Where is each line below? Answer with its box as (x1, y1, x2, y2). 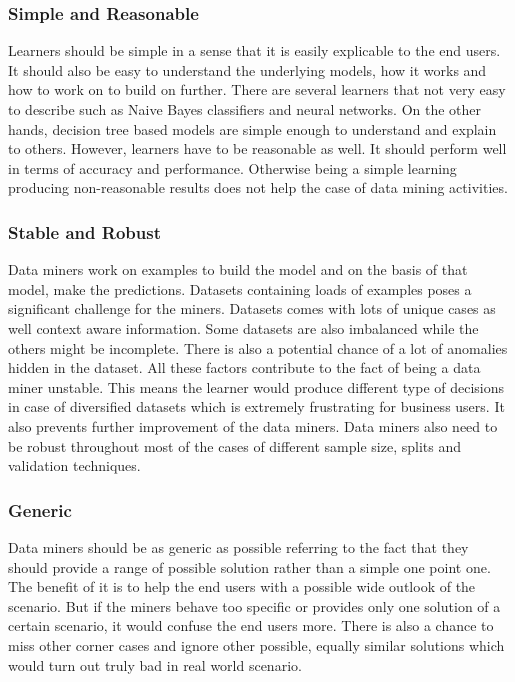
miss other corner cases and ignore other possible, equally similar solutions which (8, 634, 505, 655)
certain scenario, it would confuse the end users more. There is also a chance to (8, 615, 494, 636)
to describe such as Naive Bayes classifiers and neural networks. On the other (8, 99, 482, 119)
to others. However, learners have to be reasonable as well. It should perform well (8, 138, 507, 159)
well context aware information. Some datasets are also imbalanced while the (8, 317, 479, 338)
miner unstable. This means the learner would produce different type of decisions (8, 376, 505, 397)
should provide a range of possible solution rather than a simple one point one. (8, 556, 491, 577)
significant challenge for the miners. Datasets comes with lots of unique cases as (8, 298, 496, 319)
